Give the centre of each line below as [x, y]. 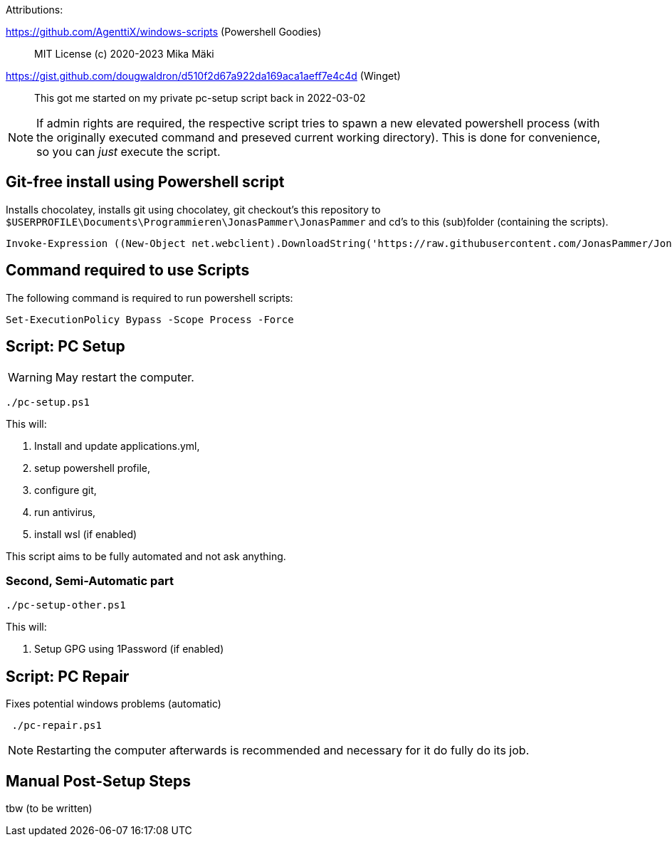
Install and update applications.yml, [117, 446]
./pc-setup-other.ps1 [66, 605]
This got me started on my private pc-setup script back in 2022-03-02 [200, 98]
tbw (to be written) [49, 808]
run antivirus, [65, 512]
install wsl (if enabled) [86, 534]
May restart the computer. [125, 377]
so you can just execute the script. [128, 152]
